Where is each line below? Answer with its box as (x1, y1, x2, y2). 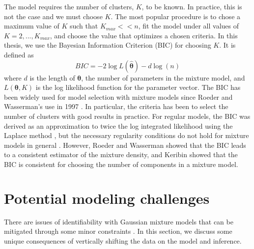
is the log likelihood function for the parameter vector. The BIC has (35, 82, 241, 92)
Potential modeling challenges (4, 188, 210, 208)
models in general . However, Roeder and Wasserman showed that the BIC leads (4, 139, 246, 150)
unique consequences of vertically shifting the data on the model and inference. (4, 235, 242, 246)
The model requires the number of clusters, (4, 1, 134, 11)
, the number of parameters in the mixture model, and (81, 72, 245, 83)
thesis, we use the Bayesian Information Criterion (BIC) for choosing (4, 40, 211, 50)
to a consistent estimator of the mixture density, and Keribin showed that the (4, 149, 238, 160)
